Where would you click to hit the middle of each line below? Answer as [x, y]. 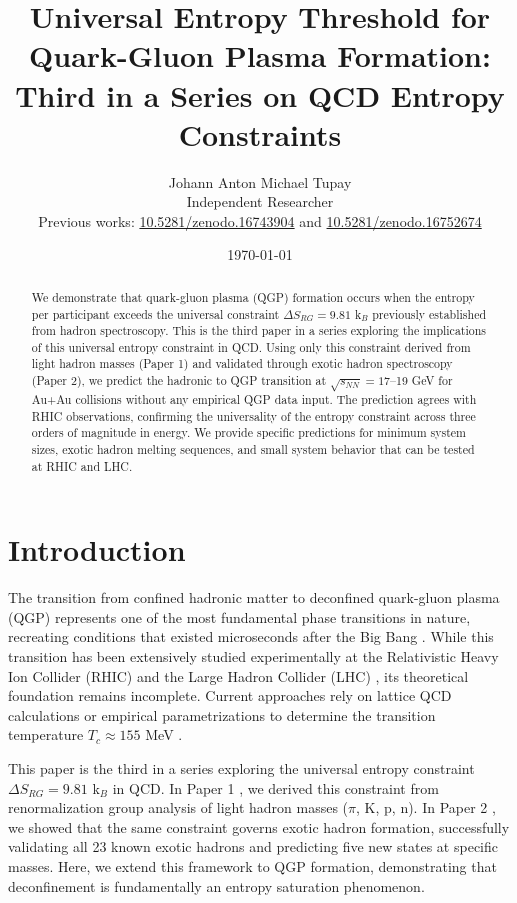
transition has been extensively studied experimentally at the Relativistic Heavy [253, 656]
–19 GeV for [421, 380]
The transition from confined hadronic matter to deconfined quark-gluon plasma [254, 597]
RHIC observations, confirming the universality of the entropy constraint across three [253, 415]
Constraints [260, 133]
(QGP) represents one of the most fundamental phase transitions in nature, [239, 616]
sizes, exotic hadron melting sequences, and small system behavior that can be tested [253, 449]
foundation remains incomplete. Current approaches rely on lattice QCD [230, 695]
